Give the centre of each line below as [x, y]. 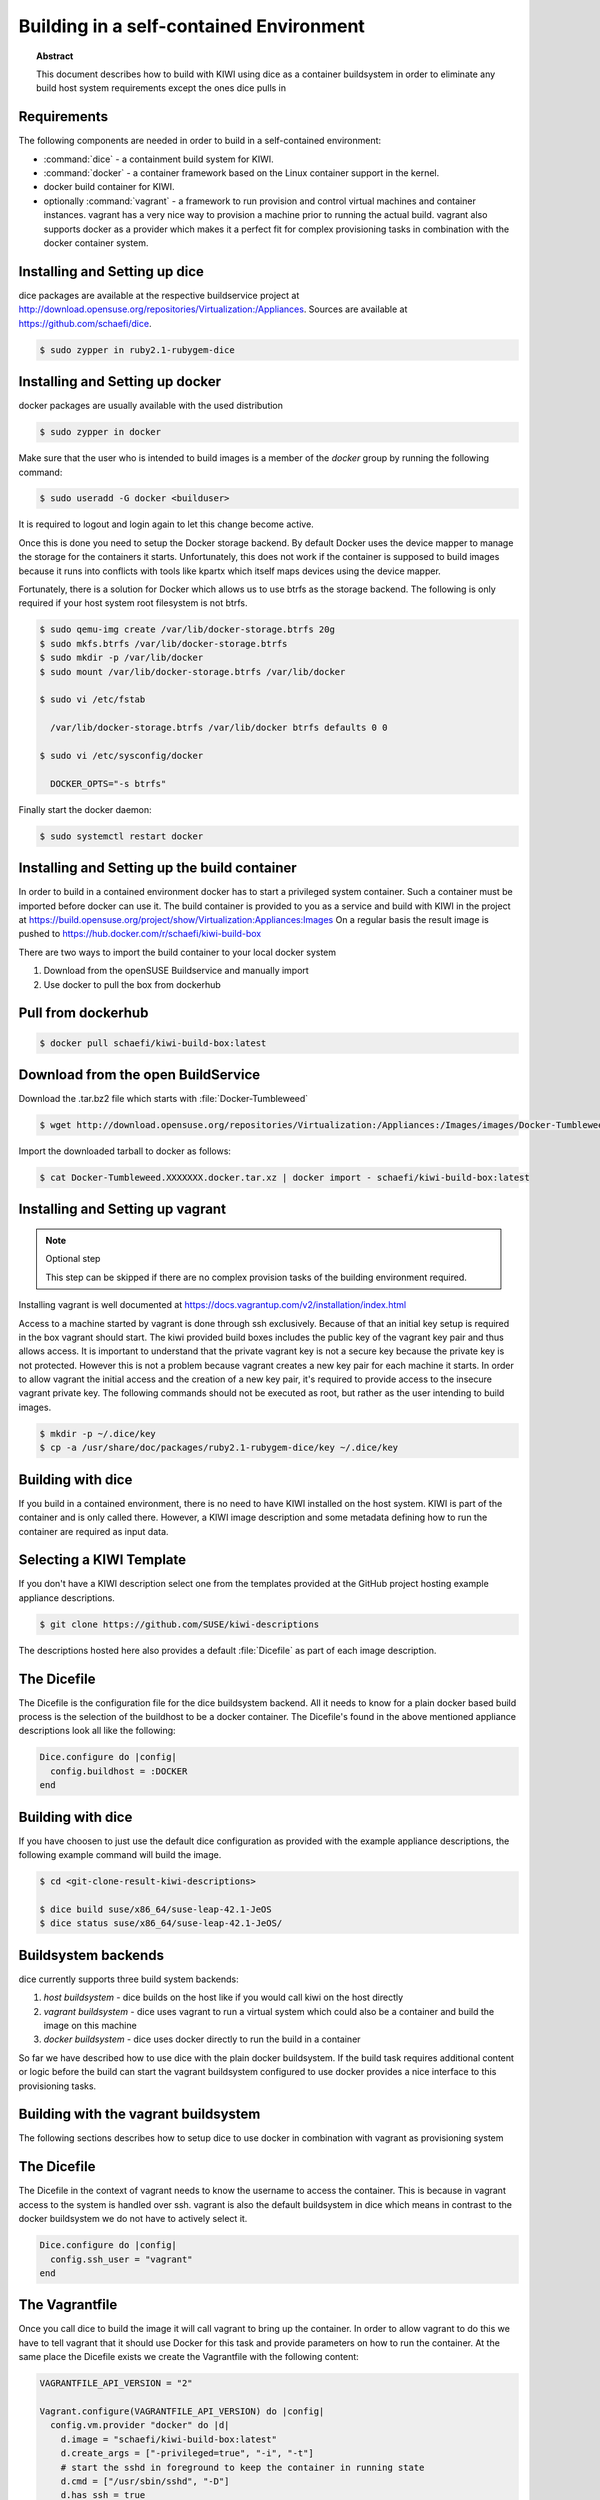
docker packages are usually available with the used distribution [151, 406]
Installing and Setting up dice [111, 271]
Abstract [55, 56]
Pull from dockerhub [83, 1013]
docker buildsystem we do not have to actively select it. [133, 2219]
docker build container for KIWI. [109, 187]
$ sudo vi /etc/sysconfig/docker [121, 755]
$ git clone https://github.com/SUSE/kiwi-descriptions [179, 1624]
